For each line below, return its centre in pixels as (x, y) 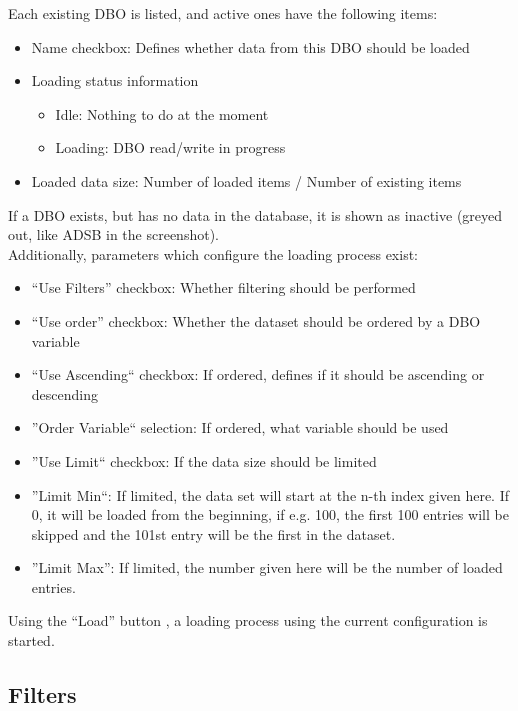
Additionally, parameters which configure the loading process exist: (213, 253)
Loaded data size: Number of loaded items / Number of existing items (246, 180)
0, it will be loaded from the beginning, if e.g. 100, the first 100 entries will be (270, 514)
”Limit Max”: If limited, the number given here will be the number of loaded (267, 567)
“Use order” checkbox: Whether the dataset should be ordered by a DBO (256, 320)
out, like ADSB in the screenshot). (113, 234)
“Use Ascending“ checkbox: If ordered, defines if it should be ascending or (258, 374)
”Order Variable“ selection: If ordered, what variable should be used (240, 427)
